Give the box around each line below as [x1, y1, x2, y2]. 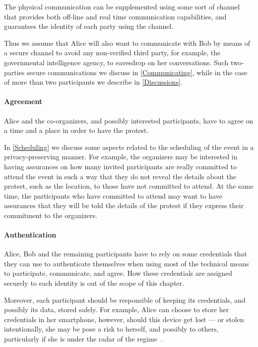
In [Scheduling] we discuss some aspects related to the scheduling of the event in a [4, 141, 254, 152]
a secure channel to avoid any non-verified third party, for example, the [4, 47, 221, 58]
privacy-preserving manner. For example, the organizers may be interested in [4, 151, 238, 162]
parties [4, 67, 25, 77]
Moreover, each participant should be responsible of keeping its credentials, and [4, 294, 246, 305]
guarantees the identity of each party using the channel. [4, 21, 174, 31]
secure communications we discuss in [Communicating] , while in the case [27, 67, 248, 77]
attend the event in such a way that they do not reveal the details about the [4, 171, 237, 181]
